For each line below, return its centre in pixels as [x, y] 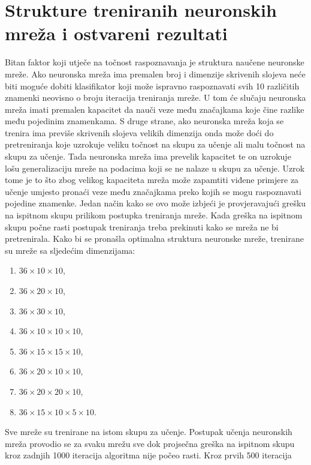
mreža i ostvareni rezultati [116, 33]
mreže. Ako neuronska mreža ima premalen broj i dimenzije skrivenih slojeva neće [155, 73]
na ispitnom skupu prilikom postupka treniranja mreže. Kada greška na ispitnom [154, 215]
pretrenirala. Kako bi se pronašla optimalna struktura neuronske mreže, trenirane [154, 238]
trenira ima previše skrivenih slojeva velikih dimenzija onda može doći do [139, 132]
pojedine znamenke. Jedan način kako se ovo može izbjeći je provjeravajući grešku [155, 203]
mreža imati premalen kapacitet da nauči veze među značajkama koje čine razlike [155, 109]
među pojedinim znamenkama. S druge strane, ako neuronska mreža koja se [144, 121]
